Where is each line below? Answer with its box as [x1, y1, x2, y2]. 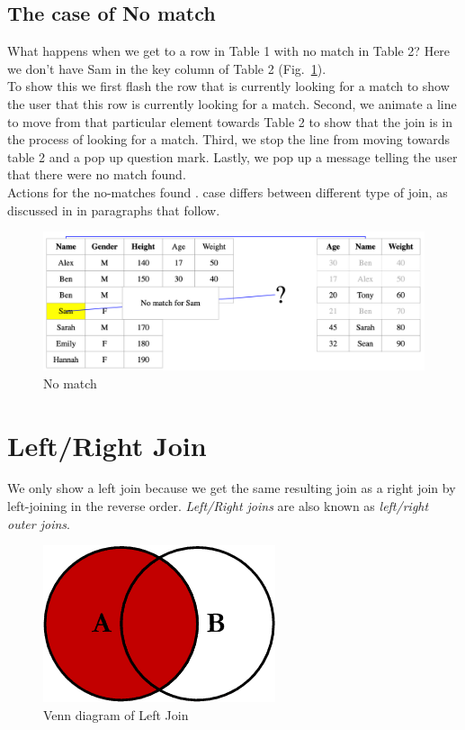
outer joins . [7, 514, 70, 533]
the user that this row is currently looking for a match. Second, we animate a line [7, 94, 457, 113]
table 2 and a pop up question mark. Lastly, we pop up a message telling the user [7, 147, 458, 166]
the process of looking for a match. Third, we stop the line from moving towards [7, 130, 451, 149]
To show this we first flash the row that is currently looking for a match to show [7, 77, 450, 96]
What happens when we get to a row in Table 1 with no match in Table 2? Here [7, 41, 451, 60]
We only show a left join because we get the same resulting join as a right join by [7, 479, 456, 497]
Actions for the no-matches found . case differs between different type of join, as [7, 182, 448, 201]
